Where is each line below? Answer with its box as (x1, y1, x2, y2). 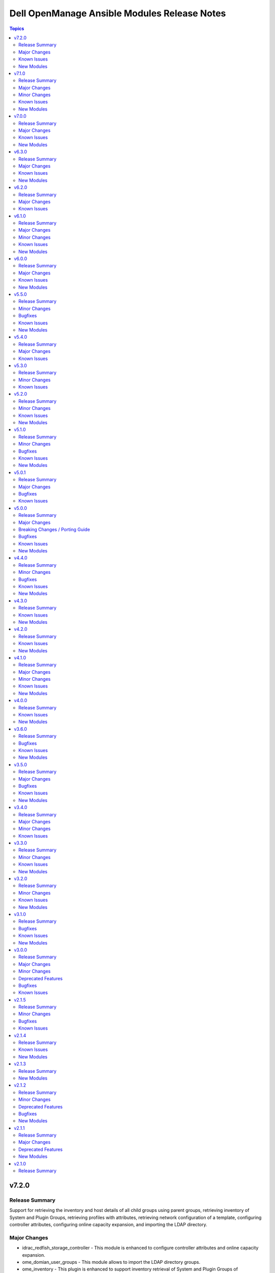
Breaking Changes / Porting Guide (18, 526, 90, 532)
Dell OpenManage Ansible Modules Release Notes (9, 8, 226, 19)
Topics (9, 25, 24, 32)
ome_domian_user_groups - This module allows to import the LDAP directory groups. (22, 1259, 201, 1265)
